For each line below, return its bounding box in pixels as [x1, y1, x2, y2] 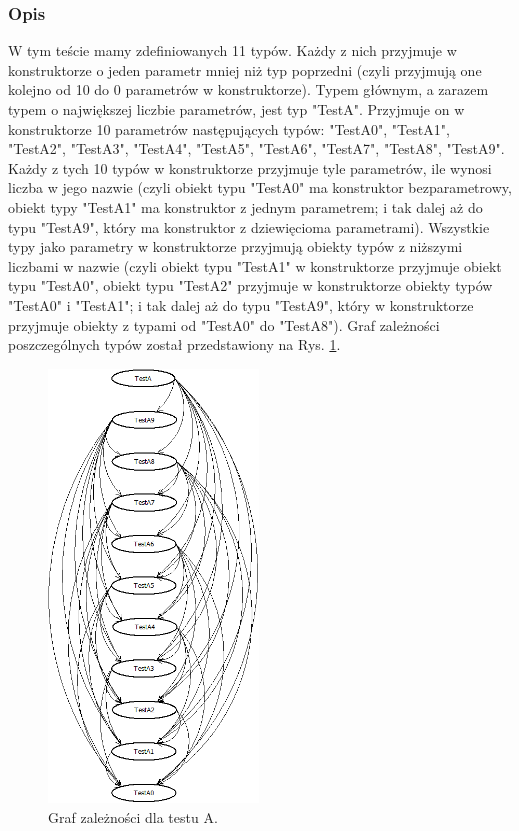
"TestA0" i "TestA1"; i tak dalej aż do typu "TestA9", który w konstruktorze [8, 294, 474, 315]
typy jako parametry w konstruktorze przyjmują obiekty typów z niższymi [8, 236, 463, 257]
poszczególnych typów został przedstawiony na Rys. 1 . [8, 334, 341, 355]
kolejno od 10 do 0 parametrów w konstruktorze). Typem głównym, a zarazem [8, 79, 489, 100]
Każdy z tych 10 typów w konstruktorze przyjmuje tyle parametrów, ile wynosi [8, 157, 492, 178]
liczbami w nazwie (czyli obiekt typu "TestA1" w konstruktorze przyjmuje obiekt [8, 255, 502, 276]
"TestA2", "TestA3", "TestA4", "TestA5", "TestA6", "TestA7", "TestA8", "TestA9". [8, 138, 505, 159]
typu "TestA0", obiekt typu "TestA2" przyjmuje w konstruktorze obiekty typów [8, 275, 493, 296]
